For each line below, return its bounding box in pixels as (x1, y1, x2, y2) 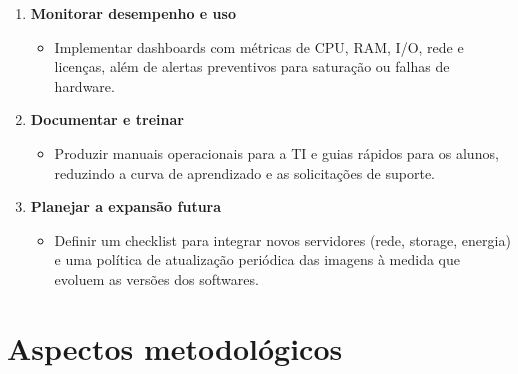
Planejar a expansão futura (30, 196, 222, 217)
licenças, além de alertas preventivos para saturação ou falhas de (54, 56, 450, 77)
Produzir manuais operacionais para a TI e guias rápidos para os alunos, (54, 142, 499, 163)
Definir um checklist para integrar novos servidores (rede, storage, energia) (54, 229, 511, 250)
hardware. (54, 75, 115, 96)
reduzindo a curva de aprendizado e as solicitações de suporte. (54, 162, 435, 183)
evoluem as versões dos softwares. (54, 268, 259, 289)
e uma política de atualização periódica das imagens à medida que (54, 249, 460, 270)
